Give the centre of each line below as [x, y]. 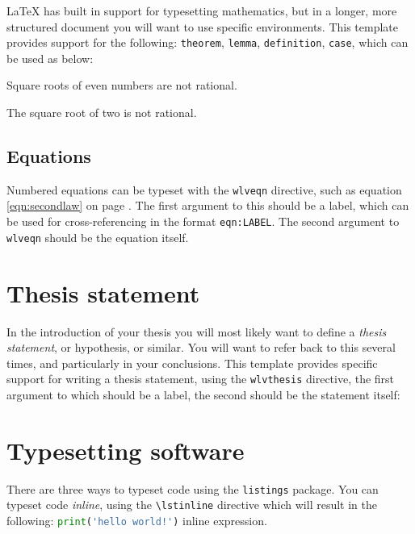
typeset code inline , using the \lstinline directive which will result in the [192, 505]
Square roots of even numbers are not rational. [122, 85]
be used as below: [50, 58]
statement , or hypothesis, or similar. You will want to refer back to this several [201, 347]
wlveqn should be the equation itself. [98, 237]
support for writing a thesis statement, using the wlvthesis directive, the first [201, 379]
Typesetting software [126, 450]
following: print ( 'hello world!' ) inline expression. [137, 520]
